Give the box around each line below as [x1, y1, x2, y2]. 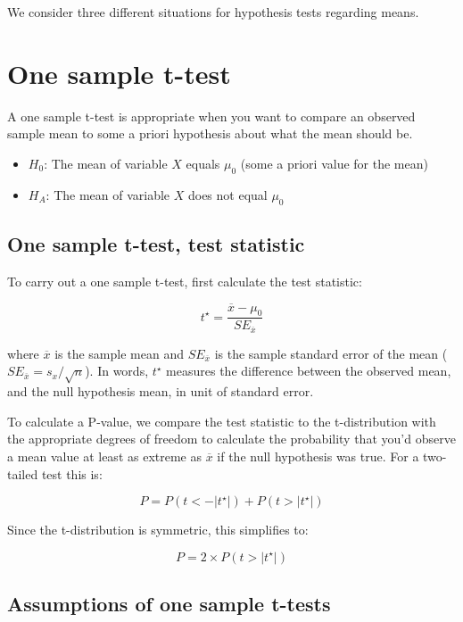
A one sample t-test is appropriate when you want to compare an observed [7, 106, 416, 125]
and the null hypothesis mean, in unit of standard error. [7, 382, 314, 401]
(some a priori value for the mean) [240, 153, 428, 172]
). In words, [85, 361, 149, 380]
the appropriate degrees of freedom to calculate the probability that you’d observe [7, 429, 456, 448]
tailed [7, 464, 38, 483]
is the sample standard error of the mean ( [214, 344, 448, 362]
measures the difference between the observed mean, [166, 361, 451, 380]
